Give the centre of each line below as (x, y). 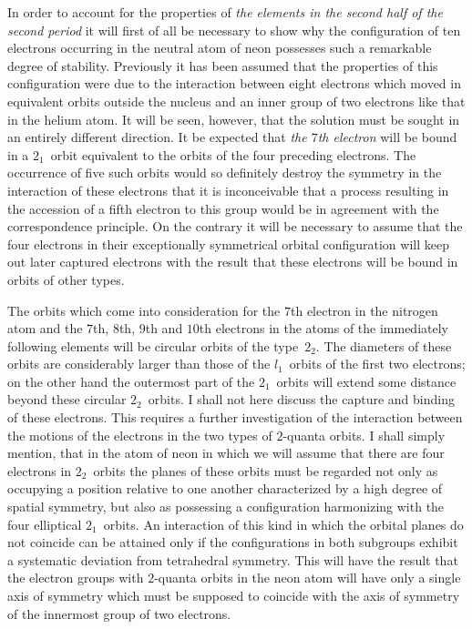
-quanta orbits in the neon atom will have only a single (308, 578)
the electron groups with (76, 578)
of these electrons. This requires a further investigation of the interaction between (235, 417)
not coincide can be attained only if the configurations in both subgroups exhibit (233, 542)
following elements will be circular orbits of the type (153, 345)
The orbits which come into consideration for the (144, 310)
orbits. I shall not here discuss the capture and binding (301, 399)
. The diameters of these (384, 345)
